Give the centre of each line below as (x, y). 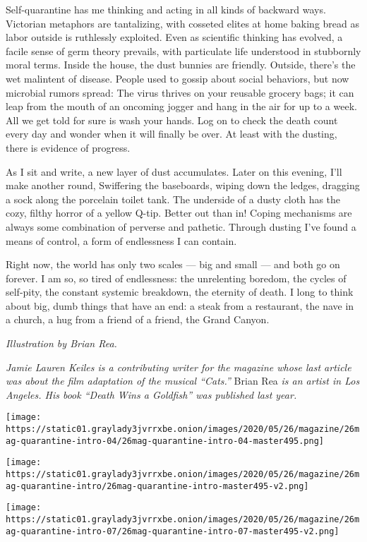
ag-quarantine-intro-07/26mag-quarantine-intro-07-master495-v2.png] (173, 531)
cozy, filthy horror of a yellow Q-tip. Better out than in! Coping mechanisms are (179, 213)
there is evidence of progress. (68, 147)
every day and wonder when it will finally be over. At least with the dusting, (172, 134)
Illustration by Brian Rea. (61, 343)
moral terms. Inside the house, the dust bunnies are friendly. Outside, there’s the (181, 65)
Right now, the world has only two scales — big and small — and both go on (173, 264)
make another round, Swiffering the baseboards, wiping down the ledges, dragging (183, 185)
